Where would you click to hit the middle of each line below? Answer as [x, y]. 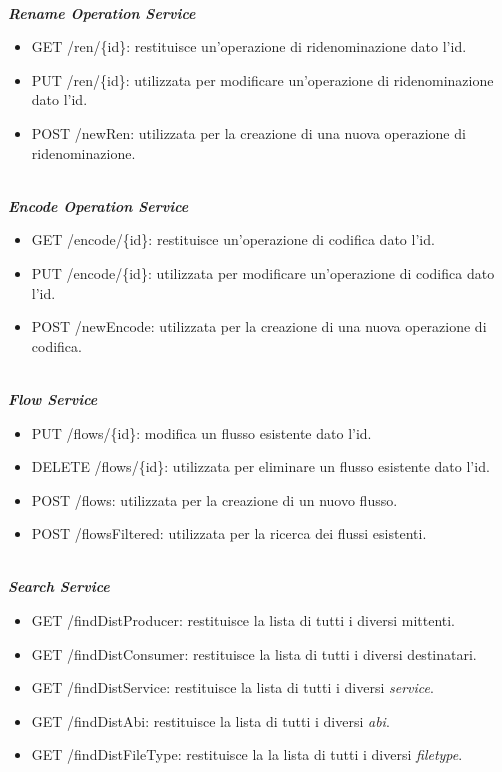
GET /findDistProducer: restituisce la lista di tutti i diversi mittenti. [243, 620]
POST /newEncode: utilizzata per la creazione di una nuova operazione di [259, 326]
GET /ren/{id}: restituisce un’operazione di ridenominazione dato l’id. [249, 46]
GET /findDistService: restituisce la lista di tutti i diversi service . [232, 687]
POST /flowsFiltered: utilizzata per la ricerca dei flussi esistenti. [229, 533]
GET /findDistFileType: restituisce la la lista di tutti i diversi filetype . [247, 754]
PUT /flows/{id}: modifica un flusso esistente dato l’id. [201, 432]
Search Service [59, 586]
